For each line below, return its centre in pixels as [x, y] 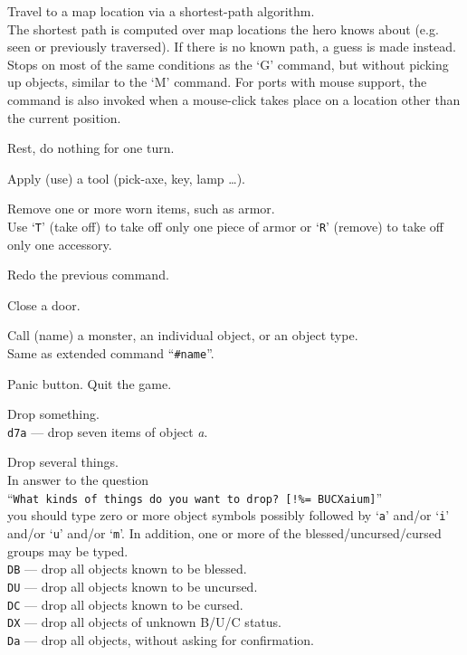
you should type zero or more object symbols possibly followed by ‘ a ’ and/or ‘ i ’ [229, 515]
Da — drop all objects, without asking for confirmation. [161, 639]
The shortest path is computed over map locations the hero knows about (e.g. [223, 28]
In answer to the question [78, 480]
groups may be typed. [68, 551]
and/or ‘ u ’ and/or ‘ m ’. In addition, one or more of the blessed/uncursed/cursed [224, 532]
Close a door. [44, 304]
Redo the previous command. [88, 275]
